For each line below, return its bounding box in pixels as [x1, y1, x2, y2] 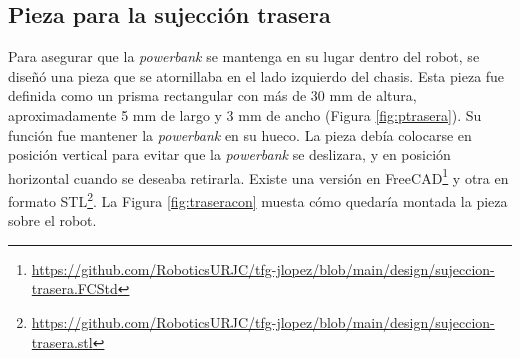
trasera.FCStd [31, 278, 118, 299]
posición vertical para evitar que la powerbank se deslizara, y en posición [8, 144, 451, 165]
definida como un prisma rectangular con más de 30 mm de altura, [8, 85, 417, 106]
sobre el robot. [8, 210, 97, 231]
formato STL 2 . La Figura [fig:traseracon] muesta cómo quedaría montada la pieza [8, 188, 508, 211]
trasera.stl [31, 331, 93, 352]
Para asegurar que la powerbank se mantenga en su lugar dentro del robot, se [8, 46, 480, 67]
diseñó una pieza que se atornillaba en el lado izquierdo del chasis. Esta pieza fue [8, 65, 505, 86]
